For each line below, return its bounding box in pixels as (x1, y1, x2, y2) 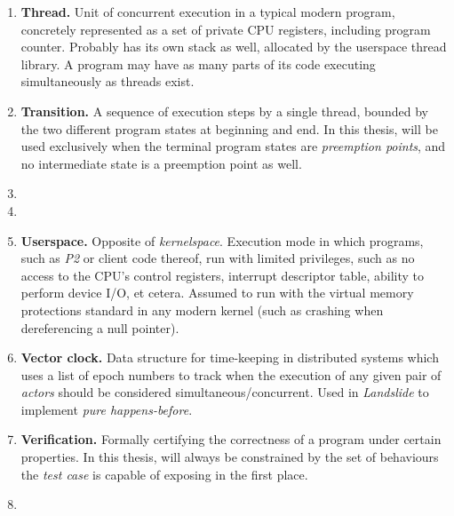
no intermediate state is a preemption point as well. (20, 154, 302, 172)
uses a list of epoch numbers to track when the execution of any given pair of (20, 365, 442, 384)
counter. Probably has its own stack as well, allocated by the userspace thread (20, 37, 447, 56)
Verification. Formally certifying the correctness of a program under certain (20, 430, 442, 449)
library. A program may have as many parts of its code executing (20, 54, 376, 73)
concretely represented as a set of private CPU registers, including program (20, 20, 431, 38)
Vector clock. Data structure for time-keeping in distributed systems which (20, 348, 439, 367)
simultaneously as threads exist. (20, 72, 195, 91)
